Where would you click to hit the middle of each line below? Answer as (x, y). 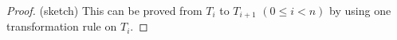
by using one (360, 10)
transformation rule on (62, 26)
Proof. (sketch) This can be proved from (104, 10)
